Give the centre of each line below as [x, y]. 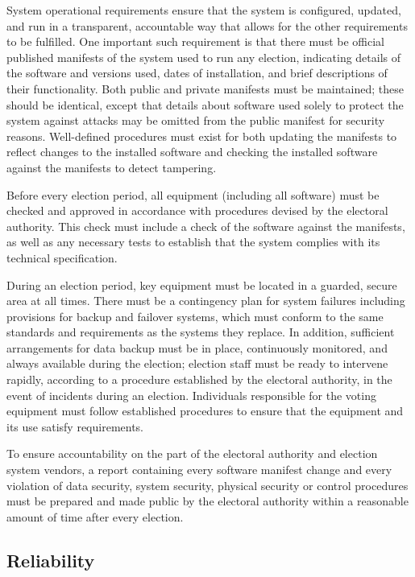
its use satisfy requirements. [75, 426]
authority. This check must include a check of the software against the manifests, [206, 226]
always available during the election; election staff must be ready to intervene [197, 363]
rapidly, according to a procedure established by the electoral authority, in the [199, 379]
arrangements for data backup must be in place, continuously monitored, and [197, 347]
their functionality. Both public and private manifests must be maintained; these [205, 88]
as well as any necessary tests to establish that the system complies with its [193, 242]
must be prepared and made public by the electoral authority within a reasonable [207, 501]
